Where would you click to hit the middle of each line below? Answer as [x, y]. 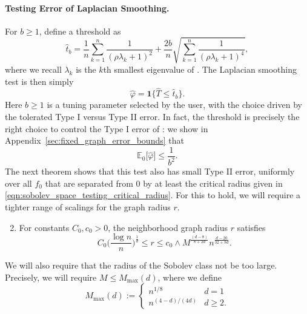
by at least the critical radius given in [213, 183]
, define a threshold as [80, 31]
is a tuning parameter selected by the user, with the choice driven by [174, 105]
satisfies [251, 227]
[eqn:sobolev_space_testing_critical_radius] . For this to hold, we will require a [153, 195]
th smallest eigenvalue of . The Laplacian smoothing [200, 69]
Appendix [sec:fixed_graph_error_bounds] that [94, 140]
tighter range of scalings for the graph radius [88, 206]
